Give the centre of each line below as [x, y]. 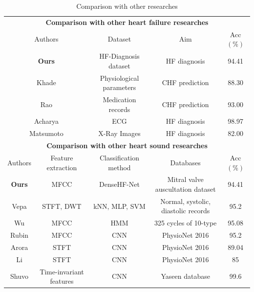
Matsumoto [46, 133]
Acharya [46, 121]
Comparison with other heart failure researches [127, 22]
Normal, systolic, [186, 201]
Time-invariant [62, 271]
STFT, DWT [62, 206]
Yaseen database [185, 276]
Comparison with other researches [127, 6]
